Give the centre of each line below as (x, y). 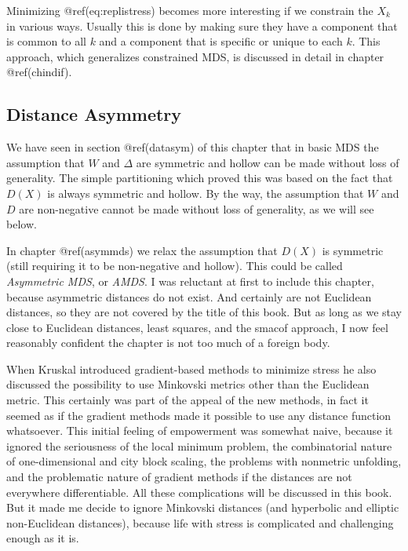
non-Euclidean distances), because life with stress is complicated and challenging (200, 522)
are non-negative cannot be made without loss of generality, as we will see (197, 208)
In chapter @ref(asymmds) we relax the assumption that (142, 250)
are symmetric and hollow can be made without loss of (268, 162)
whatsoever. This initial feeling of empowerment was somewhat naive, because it (200, 431)
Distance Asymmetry (94, 114)
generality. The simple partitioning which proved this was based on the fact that (200, 178)
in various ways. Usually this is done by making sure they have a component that (202, 26)
